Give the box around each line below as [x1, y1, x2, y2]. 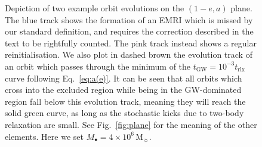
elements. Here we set [5, 130, 84, 142]
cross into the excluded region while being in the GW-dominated [5, 83, 242, 96]
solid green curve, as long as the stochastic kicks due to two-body [5, 107, 244, 119]
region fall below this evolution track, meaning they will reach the [5, 95, 246, 107]
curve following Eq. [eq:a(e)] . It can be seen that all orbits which [5, 71, 242, 84]
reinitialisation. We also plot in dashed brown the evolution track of [5, 48, 252, 61]
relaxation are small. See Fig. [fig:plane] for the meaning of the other [5, 118, 257, 130]
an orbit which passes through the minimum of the [5, 60, 191, 72]
